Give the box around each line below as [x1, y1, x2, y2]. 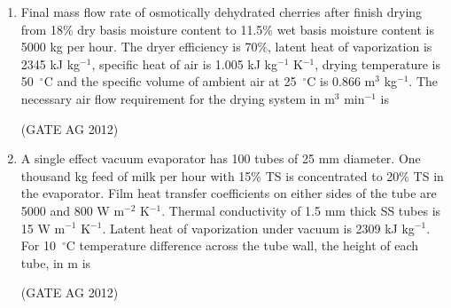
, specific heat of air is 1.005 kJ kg [91, 54, 278, 73]
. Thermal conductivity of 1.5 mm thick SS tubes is [161, 201, 441, 219]
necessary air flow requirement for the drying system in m [20, 89, 335, 107]
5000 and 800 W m [20, 201, 125, 219]
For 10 [20, 236, 56, 255]
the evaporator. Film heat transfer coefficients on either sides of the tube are [20, 184, 437, 202]
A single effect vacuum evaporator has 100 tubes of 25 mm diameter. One [20, 149, 421, 168]
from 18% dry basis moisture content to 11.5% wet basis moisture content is [20, 20, 434, 38]
